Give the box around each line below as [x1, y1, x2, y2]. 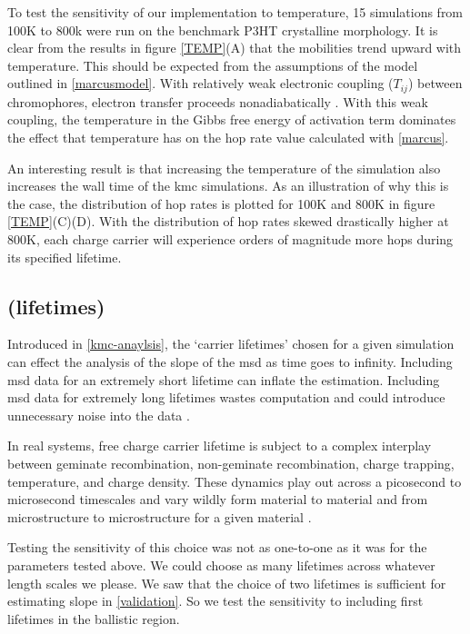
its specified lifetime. [7, 247, 122, 266]
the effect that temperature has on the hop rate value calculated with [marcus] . [7, 128, 449, 147]
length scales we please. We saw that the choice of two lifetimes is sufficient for [7, 573, 446, 592]
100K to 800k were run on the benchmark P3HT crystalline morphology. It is [7, 20, 438, 39]
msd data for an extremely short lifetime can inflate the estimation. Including [7, 370, 440, 389]
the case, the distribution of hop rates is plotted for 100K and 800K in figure [7, 193, 435, 213]
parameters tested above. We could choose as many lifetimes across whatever [7, 555, 435, 574]
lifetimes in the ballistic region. [7, 609, 180, 628]
